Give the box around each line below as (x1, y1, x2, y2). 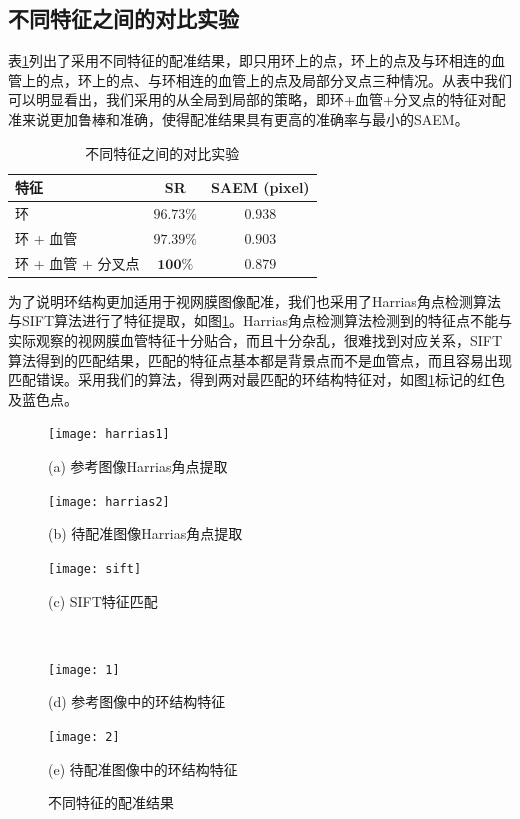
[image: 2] (48, 729, 120, 744)
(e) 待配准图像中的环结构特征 (48, 758, 238, 779)
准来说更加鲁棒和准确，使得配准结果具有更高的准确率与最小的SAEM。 (8, 108, 469, 129)
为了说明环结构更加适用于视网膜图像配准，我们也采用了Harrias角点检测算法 (8, 290, 501, 311)
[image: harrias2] (48, 494, 170, 509)
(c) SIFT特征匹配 (48, 590, 158, 611)
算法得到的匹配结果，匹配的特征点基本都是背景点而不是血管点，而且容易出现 (8, 349, 512, 370)
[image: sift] (48, 561, 142, 576)
